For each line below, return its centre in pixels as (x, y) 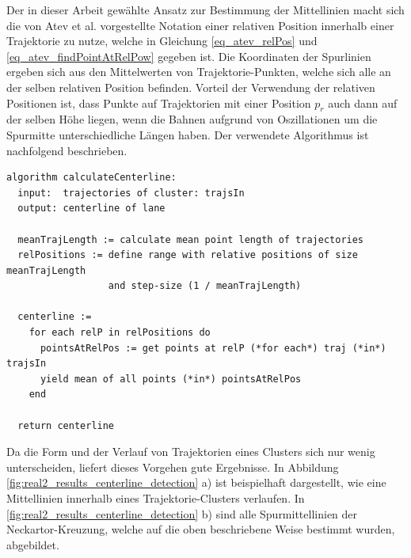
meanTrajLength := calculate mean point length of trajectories (191, 239)
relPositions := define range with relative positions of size (188, 255)
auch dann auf (363, 102)
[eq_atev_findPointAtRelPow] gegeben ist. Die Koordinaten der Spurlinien (189, 56)
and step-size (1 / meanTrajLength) (205, 286)
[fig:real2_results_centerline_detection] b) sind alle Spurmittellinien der (182, 513)
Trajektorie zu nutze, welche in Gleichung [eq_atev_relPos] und (162, 41)
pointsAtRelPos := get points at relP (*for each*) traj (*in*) (213, 348)
